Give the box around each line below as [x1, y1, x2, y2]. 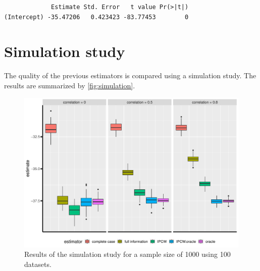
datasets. [24, 258, 51, 269]
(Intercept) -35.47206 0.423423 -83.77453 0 [4, 13, 189, 21]
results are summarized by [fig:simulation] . [4, 80, 135, 90]
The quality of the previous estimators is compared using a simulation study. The [4, 70, 256, 81]
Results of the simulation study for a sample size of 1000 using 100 [24, 249, 231, 259]
